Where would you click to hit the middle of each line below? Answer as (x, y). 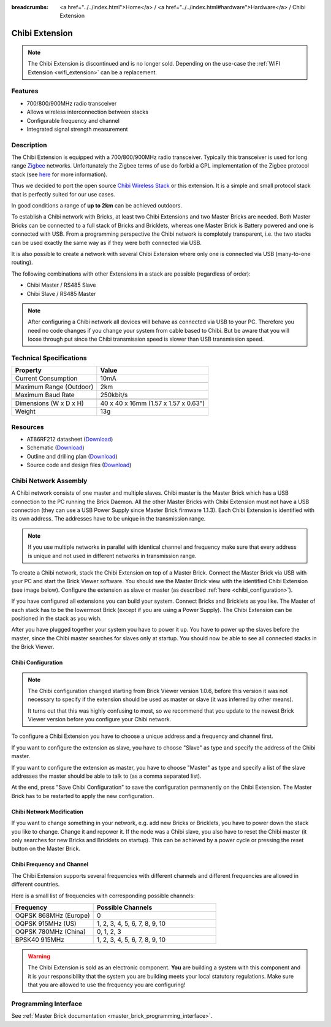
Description (29, 145)
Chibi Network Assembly (49, 481)
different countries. (36, 885)
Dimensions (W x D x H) (49, 403)
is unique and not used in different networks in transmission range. (112, 556)
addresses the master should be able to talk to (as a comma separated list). (106, 776)
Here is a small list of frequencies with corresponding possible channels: (103, 896)
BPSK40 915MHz (40, 939)
